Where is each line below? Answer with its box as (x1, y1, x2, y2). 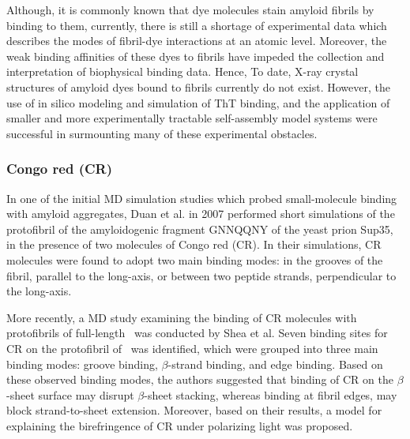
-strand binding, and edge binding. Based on (167, 355, 383, 372)
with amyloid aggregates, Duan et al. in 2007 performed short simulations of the (6, 205, 395, 222)
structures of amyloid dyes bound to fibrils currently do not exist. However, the (6, 78, 390, 95)
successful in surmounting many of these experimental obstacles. (6, 125, 318, 141)
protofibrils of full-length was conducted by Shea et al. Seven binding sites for (6, 325, 388, 341)
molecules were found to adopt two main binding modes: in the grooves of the (6, 251, 383, 268)
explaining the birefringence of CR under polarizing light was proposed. (6, 417, 353, 433)
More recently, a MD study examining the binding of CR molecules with (6, 309, 357, 325)
